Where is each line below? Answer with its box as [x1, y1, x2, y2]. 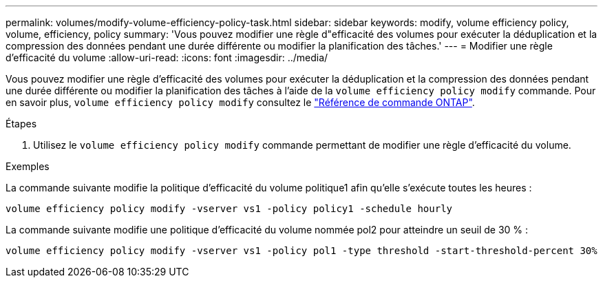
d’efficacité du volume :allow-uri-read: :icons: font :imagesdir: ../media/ [6, 52, 328, 63]
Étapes [6, 118, 37, 129]
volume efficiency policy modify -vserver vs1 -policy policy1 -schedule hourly [6, 203, 453, 214]
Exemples [6, 160, 50, 172]
